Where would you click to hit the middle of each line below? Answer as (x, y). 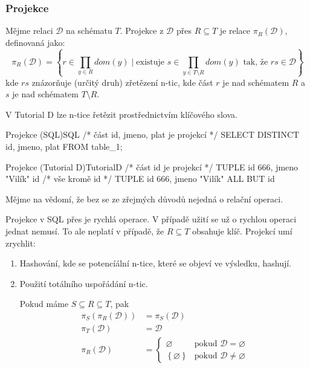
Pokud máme (44, 304)
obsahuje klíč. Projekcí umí (242, 231)
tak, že (256, 62)
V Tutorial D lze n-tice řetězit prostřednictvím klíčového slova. (121, 114)
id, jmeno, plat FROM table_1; (64, 146)
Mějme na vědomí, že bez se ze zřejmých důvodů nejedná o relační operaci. (144, 199)
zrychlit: (21, 243)
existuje (150, 62)
